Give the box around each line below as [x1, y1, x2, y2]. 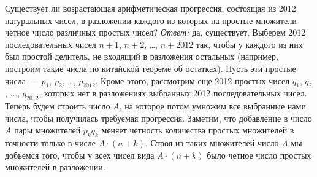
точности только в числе [5, 136, 96, 149]
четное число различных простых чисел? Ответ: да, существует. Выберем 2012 [5, 26, 306, 39]
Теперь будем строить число [5, 100, 110, 112]
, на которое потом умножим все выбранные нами [119, 100, 306, 112]
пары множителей [14, 124, 81, 136]
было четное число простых [207, 148, 311, 161]
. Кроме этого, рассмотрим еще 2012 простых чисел [95, 74, 290, 87]
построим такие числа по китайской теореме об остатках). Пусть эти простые [5, 61, 296, 74]
